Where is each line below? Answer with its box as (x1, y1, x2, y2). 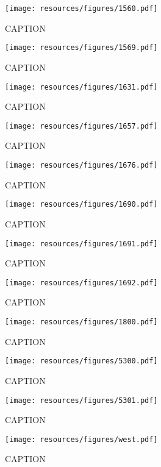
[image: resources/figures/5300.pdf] (5, 357, 158, 366)
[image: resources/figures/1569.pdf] (5, 43, 158, 52)
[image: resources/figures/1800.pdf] (5, 318, 158, 326)
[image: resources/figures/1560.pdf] (5, 4, 158, 13)
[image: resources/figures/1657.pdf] (5, 121, 158, 130)
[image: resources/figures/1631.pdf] (5, 82, 158, 91)
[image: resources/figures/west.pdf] (5, 435, 158, 444)
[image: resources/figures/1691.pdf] (5, 239, 158, 248)
